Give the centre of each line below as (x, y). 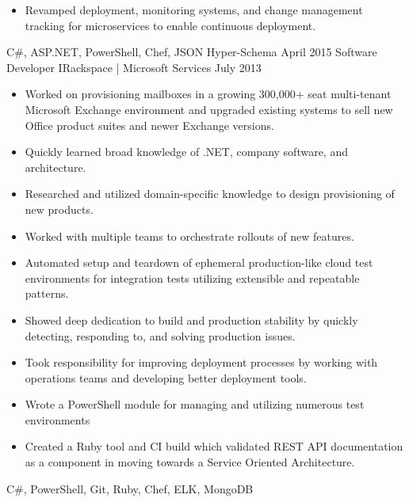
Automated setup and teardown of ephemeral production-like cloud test (199, 262)
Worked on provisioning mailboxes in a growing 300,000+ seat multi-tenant (208, 94)
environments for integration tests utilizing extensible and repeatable (192, 278)
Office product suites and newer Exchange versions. (149, 125)
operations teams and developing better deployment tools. (166, 377)
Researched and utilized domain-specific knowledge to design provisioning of (210, 194)
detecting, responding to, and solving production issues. (160, 335)
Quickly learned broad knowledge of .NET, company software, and (186, 152)
